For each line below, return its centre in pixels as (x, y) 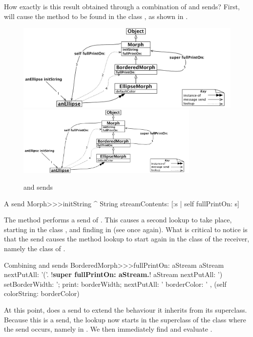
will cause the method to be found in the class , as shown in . (96, 16)
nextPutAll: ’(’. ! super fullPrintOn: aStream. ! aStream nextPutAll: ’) (113, 274)
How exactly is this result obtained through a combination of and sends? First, (122, 6)
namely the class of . (35, 248)
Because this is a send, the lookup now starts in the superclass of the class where (125, 319)
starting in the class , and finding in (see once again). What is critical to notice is (126, 229)
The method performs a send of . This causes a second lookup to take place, (118, 220)
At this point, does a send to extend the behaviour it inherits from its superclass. (126, 309)
